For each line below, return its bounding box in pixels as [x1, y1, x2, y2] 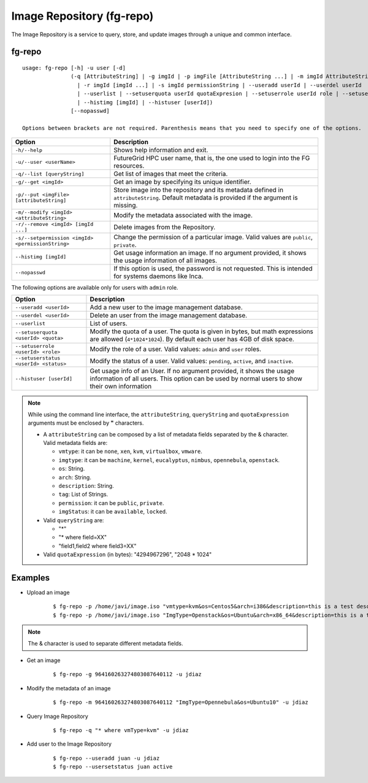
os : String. [58, 465, 85, 472]
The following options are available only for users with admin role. [11, 284, 178, 291]
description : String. [58, 482, 114, 489]
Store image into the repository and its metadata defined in [113, 186, 283, 195]
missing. [113, 201, 138, 210]
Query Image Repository [26, 712, 88, 720]
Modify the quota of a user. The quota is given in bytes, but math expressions [90, 327, 314, 336]
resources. [113, 161, 145, 170]
